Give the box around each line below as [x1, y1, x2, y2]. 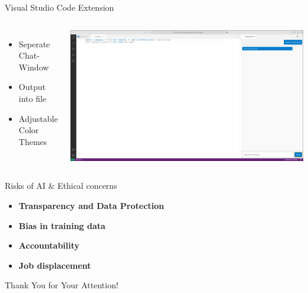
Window [18, 60, 49, 73]
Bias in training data [18, 219, 105, 231]
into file [18, 92, 47, 104]
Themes [18, 135, 47, 147]
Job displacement [18, 259, 91, 271]
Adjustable [18, 112, 58, 124]
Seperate [18, 37, 50, 50]
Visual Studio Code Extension [5, 1, 114, 13]
